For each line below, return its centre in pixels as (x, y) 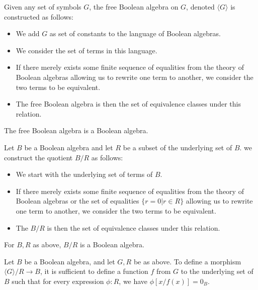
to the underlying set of (217, 271)
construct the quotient (38, 157)
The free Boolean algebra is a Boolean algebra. (76, 130)
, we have (133, 281)
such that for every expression (58, 281)
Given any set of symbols (43, 7)
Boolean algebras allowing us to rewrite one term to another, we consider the (135, 77)
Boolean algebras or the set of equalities (77, 201)
